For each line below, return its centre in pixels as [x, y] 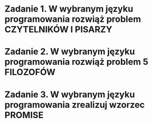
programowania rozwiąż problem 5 [76, 62]
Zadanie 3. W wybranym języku [70, 94]
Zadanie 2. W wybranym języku [70, 52]
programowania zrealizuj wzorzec [75, 105]
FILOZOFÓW [30, 72]
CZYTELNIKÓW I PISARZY [58, 30]
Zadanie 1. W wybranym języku [69, 9]
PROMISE [24, 115]
